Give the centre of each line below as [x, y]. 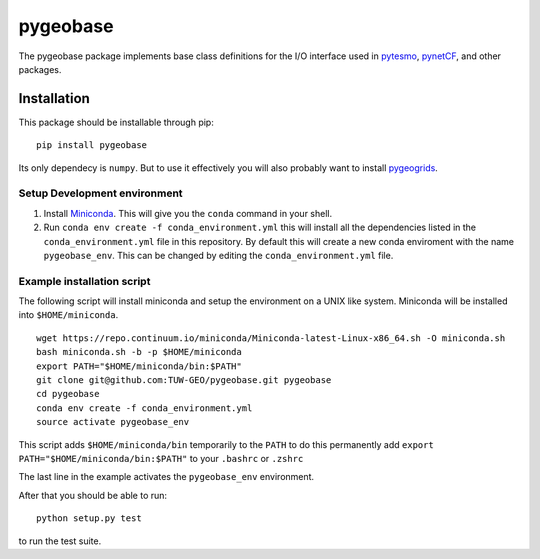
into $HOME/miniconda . [68, 315]
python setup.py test [89, 518]
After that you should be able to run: [93, 495]
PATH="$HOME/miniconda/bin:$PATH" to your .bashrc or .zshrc [161, 458]
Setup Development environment [101, 193]
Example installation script [84, 281]
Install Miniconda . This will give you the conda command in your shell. [188, 213]
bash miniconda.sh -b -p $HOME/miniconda [139, 352]
